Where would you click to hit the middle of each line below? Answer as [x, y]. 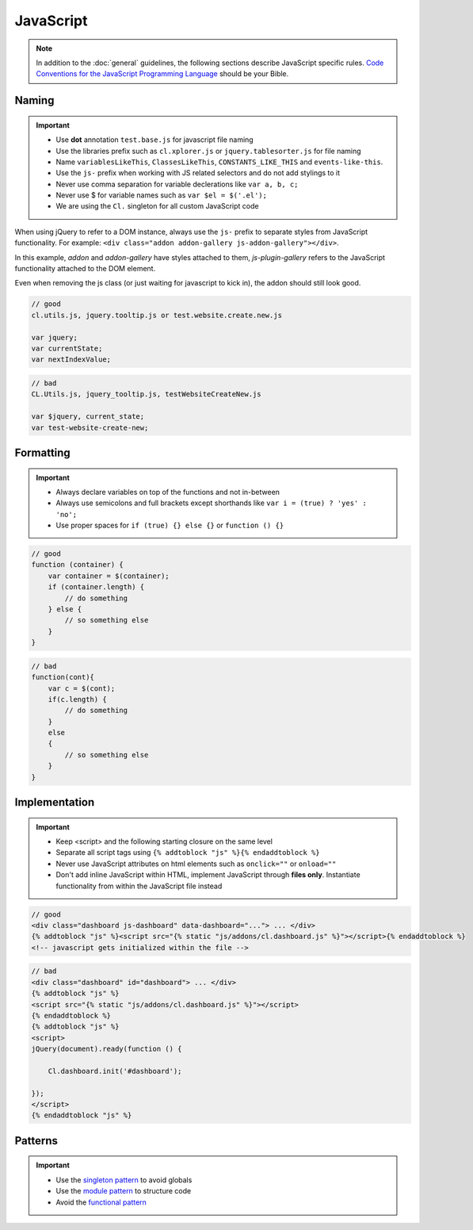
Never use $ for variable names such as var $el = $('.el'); [161, 195]
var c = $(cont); [82, 688]
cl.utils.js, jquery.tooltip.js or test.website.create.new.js [157, 315]
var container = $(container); [109, 576]
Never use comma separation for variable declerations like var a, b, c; [177, 184]
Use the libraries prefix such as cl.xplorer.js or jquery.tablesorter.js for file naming [208, 151]
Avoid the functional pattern [101, 1202]
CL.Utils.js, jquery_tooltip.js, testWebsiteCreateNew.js [146, 394]
